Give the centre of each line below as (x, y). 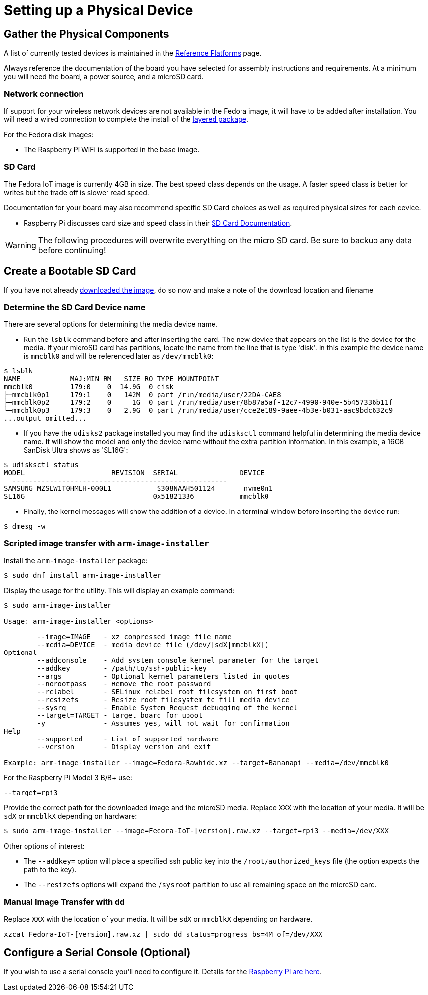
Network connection (44, 94)
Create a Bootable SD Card (70, 271)
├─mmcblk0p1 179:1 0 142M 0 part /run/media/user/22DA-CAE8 (143, 395)
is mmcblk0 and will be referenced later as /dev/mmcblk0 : (119, 356)
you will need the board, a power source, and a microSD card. (104, 77)
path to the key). (50, 870)
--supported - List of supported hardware (128, 739)
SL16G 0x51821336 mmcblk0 (136, 497)
